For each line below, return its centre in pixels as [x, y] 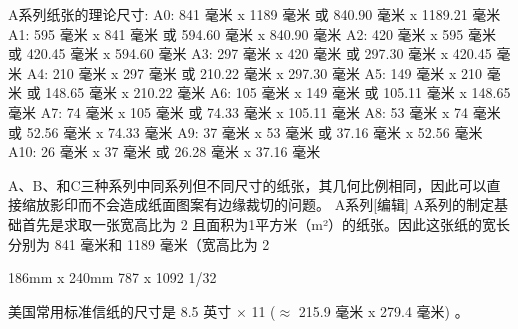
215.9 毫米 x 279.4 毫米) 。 [383, 310]
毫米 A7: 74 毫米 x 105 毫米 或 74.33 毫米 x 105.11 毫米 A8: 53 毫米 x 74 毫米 [254, 111]
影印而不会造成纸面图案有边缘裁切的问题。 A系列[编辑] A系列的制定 [272, 204]
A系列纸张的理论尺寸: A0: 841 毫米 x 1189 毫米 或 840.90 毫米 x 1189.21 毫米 [254, 14]
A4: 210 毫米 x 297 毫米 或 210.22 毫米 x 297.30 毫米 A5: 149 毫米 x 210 [254, 72]
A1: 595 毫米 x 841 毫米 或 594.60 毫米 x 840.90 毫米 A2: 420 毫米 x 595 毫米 [252, 33]
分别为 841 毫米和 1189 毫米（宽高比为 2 [139, 243]
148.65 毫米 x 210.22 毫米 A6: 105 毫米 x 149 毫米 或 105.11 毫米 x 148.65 [278, 92]
